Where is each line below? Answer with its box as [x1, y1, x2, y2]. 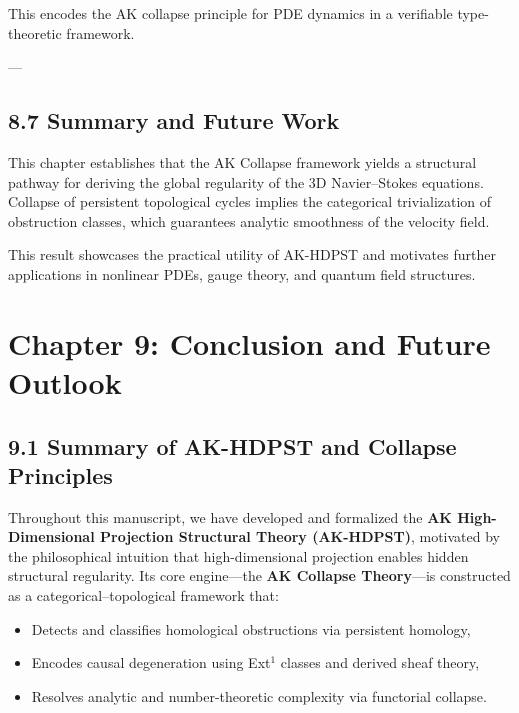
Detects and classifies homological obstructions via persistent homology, [31, 618, 471, 639]
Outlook [8, 361, 122, 402]
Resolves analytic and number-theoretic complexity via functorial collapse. [31, 685, 487, 706]
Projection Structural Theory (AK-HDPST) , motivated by [100, 526, 501, 547]
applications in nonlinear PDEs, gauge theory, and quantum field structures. [8, 263, 476, 284]
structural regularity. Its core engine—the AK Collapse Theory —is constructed [8, 565, 511, 586]
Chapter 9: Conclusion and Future [8, 322, 491, 363]
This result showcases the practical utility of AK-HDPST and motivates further [8, 244, 496, 265]
